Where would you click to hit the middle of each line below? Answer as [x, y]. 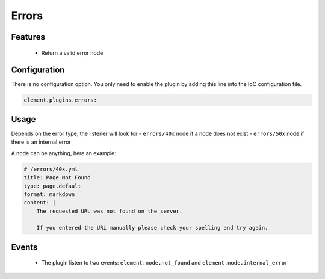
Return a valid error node [72, 53]
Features [28, 37]
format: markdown [49, 194]
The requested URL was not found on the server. [110, 211]
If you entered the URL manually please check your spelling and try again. [152, 228]
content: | [40, 203]
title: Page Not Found [57, 178]
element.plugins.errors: [60, 100]
